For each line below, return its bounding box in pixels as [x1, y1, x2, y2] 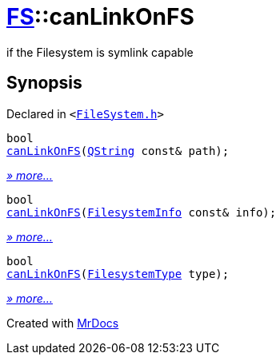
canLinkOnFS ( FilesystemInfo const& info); [6, 205, 277, 219]
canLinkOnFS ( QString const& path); [6, 144, 230, 157]
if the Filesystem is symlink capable [6, 45, 194, 59]
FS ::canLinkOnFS [6, 3, 194, 30]
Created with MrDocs [6, 315, 119, 330]
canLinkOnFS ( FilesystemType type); [6, 267, 230, 280]
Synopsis [6, 73, 82, 93]
